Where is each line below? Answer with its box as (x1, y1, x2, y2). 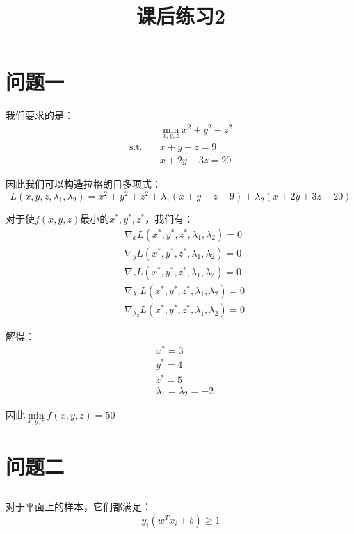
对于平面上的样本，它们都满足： (6, 499, 152, 514)
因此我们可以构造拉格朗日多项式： (6, 177, 161, 191)
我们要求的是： (6, 108, 74, 122)
